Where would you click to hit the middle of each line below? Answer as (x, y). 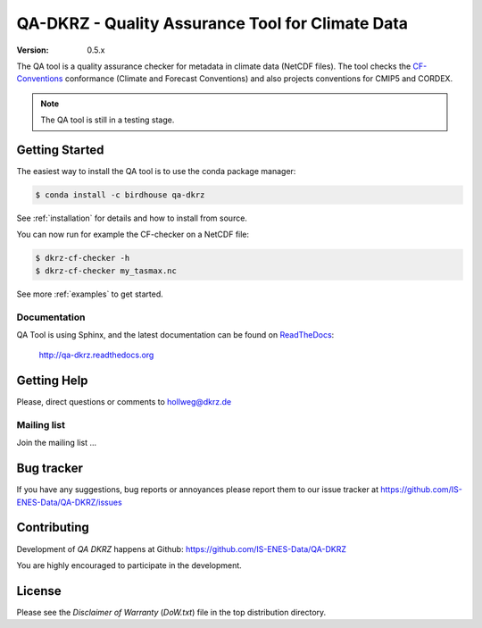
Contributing (53, 528)
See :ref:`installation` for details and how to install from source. (132, 218)
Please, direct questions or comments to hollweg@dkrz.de (124, 402)
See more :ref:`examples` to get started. (90, 294)
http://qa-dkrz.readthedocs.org (96, 355)
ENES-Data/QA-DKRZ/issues (69, 502)
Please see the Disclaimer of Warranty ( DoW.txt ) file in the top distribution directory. (171, 612)
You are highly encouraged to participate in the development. (129, 565)
